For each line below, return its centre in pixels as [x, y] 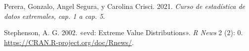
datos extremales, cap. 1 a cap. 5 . [54, 16]
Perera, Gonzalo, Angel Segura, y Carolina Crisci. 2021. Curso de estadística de [125, 6]
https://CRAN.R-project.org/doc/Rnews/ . [69, 42]
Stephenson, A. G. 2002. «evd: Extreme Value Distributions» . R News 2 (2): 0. [124, 32]
